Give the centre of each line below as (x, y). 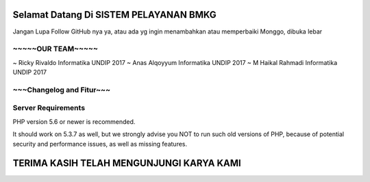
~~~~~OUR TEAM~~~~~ (56, 49)
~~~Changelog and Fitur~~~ (62, 90)
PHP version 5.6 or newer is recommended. (74, 121)
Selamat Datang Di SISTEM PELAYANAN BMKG (114, 15)
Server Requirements (49, 108)
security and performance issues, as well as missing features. (100, 144)
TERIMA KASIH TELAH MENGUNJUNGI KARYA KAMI (127, 163)
